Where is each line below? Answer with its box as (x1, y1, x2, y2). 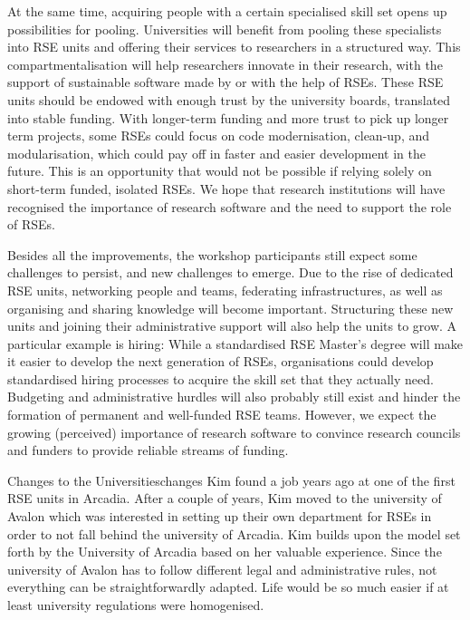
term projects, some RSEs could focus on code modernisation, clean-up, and (7, 126, 430, 145)
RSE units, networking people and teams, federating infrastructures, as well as (7, 280, 443, 299)
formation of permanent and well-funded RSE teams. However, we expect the (7, 405, 436, 424)
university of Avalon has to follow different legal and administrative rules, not (7, 559, 437, 578)
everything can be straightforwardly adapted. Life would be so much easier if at (7, 577, 449, 596)
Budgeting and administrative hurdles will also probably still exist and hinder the (7, 387, 461, 406)
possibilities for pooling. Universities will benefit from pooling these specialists (7, 19, 442, 38)
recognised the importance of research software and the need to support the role (7, 197, 452, 216)
